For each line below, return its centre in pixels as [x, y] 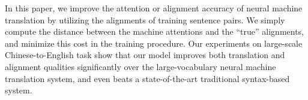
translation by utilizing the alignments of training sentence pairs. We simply [145, 19]
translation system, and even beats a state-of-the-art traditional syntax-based [147, 78]
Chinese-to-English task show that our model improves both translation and [145, 55]
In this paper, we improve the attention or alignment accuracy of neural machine [154, 8]
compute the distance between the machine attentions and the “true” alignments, [155, 31]
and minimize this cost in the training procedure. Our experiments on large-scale [154, 43]
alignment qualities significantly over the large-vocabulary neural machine [140, 66]
